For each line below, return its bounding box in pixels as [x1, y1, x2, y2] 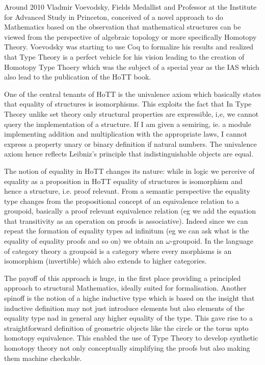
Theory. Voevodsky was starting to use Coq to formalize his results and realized [4, 41, 254, 52]
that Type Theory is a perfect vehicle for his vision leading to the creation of [4, 51, 245, 62]
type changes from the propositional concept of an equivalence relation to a [4, 195, 240, 206]
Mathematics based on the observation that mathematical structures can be [4, 21, 241, 32]
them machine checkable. [4, 352, 82, 363]
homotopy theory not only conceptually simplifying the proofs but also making [4, 343, 250, 353]
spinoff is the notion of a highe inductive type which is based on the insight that [4, 293, 255, 303]
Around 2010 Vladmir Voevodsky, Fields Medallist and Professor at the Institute [4, 2, 257, 12]
